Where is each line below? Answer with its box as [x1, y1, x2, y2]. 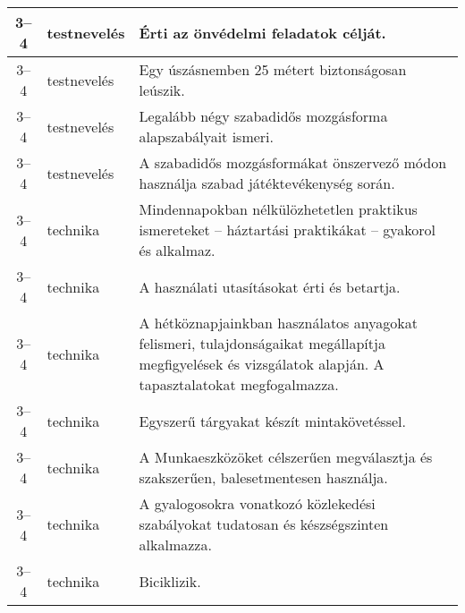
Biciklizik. [139, 570, 201, 592]
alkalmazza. [139, 534, 212, 555]
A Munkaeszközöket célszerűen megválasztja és [139, 447, 433, 467]
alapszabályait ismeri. [139, 126, 274, 147]
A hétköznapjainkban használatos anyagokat [139, 312, 418, 333]
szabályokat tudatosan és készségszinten [139, 514, 389, 534]
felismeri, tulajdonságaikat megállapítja [139, 333, 385, 353]
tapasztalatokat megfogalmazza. [139, 374, 339, 395]
